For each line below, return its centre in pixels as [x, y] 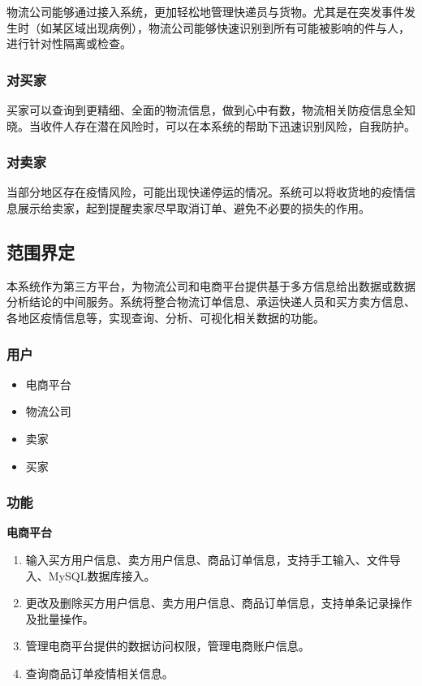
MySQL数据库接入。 [102, 575]
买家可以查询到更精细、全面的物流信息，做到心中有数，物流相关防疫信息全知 [211, 110]
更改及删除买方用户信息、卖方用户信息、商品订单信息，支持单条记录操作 [219, 603]
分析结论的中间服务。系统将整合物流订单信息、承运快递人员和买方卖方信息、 [211, 302]
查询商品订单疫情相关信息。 [99, 673]
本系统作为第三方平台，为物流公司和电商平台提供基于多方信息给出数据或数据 [211, 285]
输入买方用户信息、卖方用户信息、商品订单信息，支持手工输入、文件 [207, 559]
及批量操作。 [60, 618]
